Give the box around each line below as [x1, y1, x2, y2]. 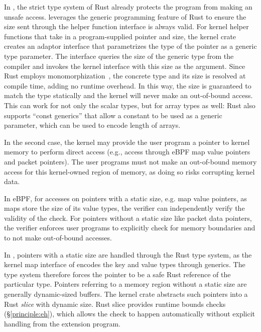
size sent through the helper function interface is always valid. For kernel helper [4, 21, 249, 32]
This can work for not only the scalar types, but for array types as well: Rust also [4, 100, 255, 110]
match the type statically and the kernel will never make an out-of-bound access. [4, 90, 253, 101]
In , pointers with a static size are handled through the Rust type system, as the [4, 249, 252, 260]
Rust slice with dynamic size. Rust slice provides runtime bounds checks [4, 298, 226, 309]
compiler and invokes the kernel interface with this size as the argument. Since [4, 60, 245, 71]
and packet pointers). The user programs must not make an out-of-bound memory [4, 156, 257, 167]
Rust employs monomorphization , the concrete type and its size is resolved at [4, 70, 246, 81]
